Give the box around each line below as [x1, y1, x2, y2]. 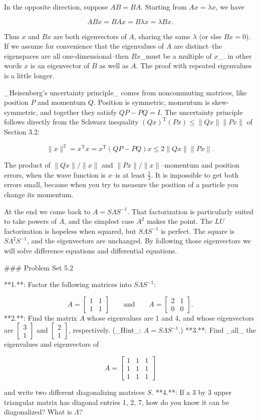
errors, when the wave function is [4, 169, 106, 180]
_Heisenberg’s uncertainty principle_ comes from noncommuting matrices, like [4, 87, 247, 97]
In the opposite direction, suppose [4, 2, 108, 12]
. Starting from [141, 2, 187, 12]
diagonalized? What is [4, 406, 72, 417]
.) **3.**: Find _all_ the [178, 325, 256, 335]
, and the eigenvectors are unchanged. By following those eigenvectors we [27, 235, 251, 246]
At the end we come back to [4, 206, 91, 216]
